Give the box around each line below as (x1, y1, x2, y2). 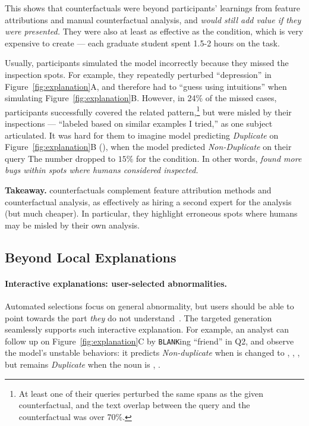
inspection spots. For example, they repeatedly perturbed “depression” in (5, 68, 272, 80)
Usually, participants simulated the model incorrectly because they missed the (5, 57, 289, 69)
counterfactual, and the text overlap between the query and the (18, 399, 250, 411)
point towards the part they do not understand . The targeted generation (5, 311, 272, 324)
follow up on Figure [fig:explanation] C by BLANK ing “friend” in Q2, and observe (5, 334, 294, 347)
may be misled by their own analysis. (5, 218, 140, 231)
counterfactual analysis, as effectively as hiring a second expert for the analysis (5, 195, 292, 208)
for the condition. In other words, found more (136, 152, 302, 164)
